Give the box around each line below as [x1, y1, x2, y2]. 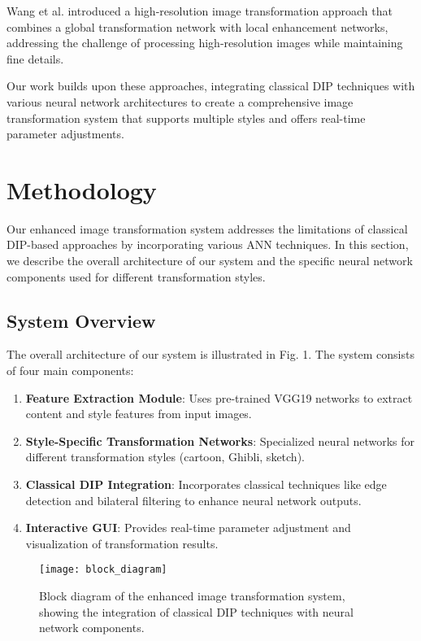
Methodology [7, 172, 157, 206]
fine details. [7, 50, 64, 67]
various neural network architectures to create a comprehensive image [7, 93, 354, 110]
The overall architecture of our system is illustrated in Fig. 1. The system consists [7, 346, 414, 363]
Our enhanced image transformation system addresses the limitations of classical [7, 220, 408, 237]
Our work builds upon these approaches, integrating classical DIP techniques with [7, 77, 415, 94]
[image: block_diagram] [39, 564, 167, 576]
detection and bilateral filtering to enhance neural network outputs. [25, 491, 362, 508]
